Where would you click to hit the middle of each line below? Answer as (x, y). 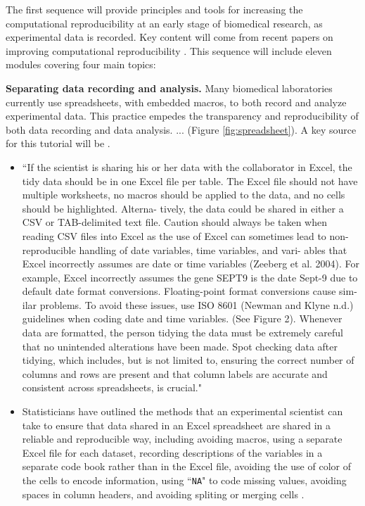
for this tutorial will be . (58, 143)
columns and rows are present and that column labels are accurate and (175, 373)
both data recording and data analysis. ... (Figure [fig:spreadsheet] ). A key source (181, 129)
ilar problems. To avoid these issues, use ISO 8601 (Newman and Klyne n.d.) (188, 304)
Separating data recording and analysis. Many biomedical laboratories (169, 88)
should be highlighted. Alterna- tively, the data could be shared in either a (183, 208)
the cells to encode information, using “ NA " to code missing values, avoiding (184, 480)
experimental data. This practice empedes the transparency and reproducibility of (182, 116)
